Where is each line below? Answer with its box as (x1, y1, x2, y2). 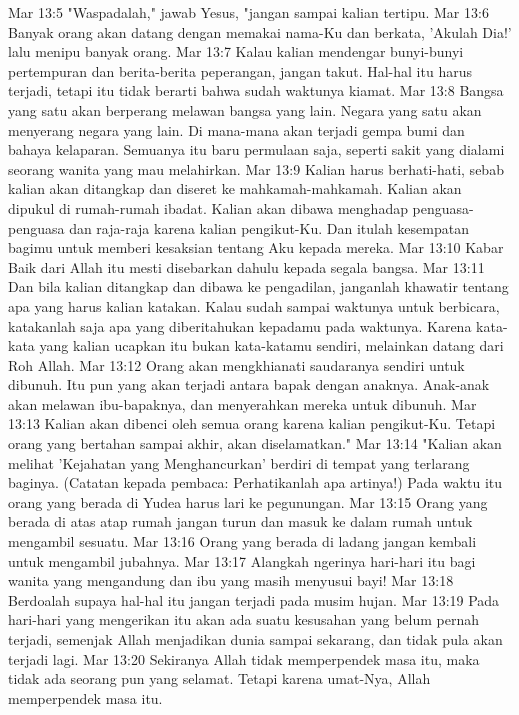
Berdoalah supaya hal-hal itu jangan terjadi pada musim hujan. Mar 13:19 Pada (8, 589, 500, 610)
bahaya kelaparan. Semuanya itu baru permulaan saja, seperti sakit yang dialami (8, 139, 505, 160)
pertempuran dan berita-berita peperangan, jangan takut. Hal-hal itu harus (8, 60, 472, 81)
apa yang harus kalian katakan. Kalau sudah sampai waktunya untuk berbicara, (8, 295, 500, 316)
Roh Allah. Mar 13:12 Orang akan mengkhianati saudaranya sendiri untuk (8, 354, 465, 375)
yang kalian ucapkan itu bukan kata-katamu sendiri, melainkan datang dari (39, 335, 504, 356)
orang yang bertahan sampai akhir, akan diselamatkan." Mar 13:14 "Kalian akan (8, 433, 502, 454)
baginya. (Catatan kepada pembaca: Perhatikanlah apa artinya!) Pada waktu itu (8, 472, 503, 493)
